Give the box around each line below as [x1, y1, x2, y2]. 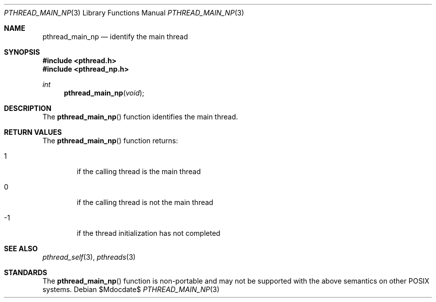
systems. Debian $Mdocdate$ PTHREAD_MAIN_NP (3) [42, 285, 219, 294]
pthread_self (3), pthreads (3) [42, 253, 136, 261]
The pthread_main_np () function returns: [42, 136, 178, 145]
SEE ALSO [4, 244, 38, 253]
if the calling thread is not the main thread [77, 198, 214, 206]
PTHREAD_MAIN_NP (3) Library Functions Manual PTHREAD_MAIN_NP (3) [4, 8, 244, 17]
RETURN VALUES [4, 128, 62, 136]
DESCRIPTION [4, 104, 52, 112]
